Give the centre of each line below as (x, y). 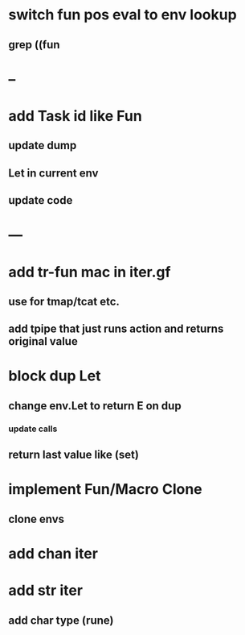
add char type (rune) (61, 620)
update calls (33, 429)
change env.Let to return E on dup (95, 406)
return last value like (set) (73, 455)
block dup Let (55, 376)
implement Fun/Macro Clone (105, 490)
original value (43, 341)
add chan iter (53, 553)
